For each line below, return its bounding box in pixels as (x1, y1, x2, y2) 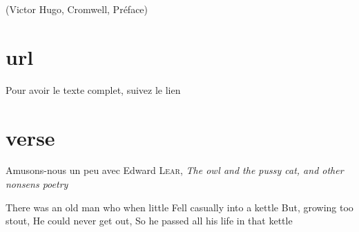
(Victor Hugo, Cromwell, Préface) (6, 2, 148, 16)
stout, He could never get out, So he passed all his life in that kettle (6, 213, 293, 228)
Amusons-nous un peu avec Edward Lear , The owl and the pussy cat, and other (6, 163, 344, 177)
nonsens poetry (6, 177, 68, 191)
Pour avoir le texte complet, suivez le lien (6, 82, 181, 97)
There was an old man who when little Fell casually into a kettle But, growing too (6, 200, 353, 214)
